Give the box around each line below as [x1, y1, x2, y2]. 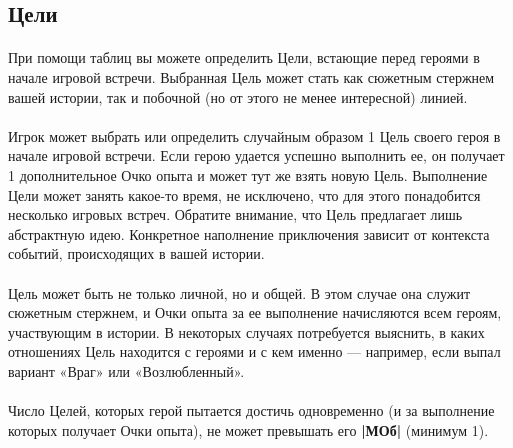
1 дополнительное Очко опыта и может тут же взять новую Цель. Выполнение [8, 164, 488, 185]
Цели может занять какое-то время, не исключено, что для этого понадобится [8, 184, 481, 205]
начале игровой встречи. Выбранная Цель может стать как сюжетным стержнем [8, 66, 495, 87]
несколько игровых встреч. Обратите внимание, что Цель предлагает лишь [8, 204, 463, 225]
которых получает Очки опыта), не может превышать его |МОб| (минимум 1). [8, 419, 489, 440]
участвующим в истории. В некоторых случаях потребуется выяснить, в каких [8, 321, 485, 342]
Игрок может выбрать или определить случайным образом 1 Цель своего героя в [8, 125, 501, 146]
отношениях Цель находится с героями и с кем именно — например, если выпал [8, 341, 501, 362]
